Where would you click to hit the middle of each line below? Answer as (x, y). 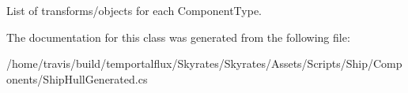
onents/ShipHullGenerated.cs (77, 78)
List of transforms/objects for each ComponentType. (134, 10)
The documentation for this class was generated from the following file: (178, 37)
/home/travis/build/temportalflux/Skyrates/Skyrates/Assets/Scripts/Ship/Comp (204, 63)
